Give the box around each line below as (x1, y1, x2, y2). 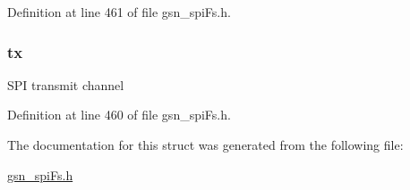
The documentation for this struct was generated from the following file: (7, 136, 404, 153)
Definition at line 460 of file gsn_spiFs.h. (7, 105, 231, 124)
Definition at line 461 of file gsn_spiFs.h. (7, 3, 231, 21)
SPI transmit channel (7, 75, 124, 94)
